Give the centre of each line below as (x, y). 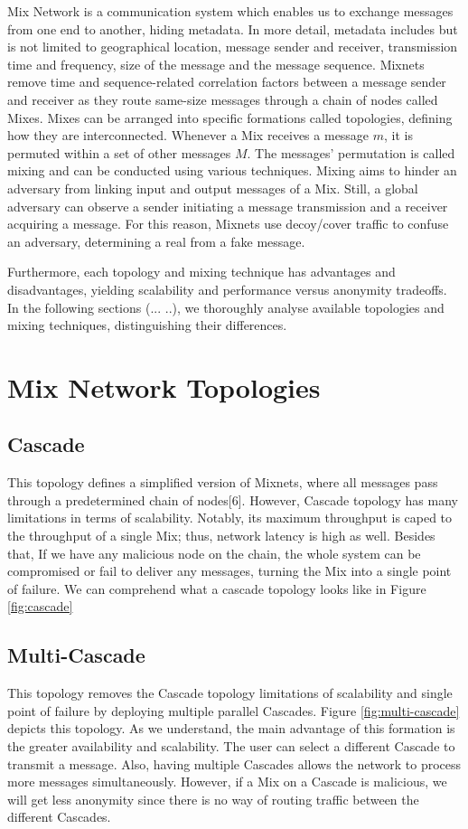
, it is (399, 135)
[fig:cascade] (40, 606)
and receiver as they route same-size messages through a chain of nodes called (223, 99)
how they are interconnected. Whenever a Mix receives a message (188, 135)
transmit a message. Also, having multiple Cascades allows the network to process (234, 763)
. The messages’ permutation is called (351, 152)
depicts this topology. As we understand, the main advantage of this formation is (231, 728)
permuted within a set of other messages (119, 152)
